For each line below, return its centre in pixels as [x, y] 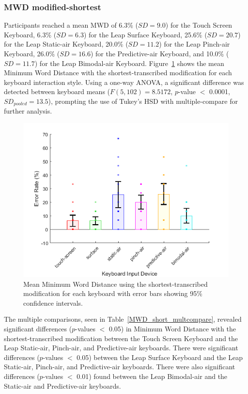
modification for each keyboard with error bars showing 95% [113, 293]
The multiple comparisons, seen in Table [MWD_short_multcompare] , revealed [123, 319]
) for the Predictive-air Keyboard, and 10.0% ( [160, 53]
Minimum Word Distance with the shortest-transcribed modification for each [118, 73]
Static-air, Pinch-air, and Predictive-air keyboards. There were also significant [120, 367]
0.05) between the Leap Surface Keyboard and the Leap [160, 357]
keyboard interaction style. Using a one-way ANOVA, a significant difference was [124, 82]
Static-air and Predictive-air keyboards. [62, 386]
